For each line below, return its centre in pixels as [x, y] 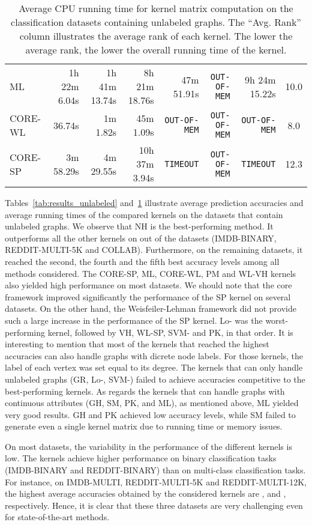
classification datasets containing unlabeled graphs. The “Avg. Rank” [156, 22]
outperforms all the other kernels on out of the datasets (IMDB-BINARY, [141, 238]
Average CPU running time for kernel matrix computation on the [156, 8]
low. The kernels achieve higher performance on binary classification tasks [141, 458]
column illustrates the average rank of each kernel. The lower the [156, 36]
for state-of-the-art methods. [57, 517]
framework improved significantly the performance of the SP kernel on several [148, 296]
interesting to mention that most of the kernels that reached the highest [137, 344]
